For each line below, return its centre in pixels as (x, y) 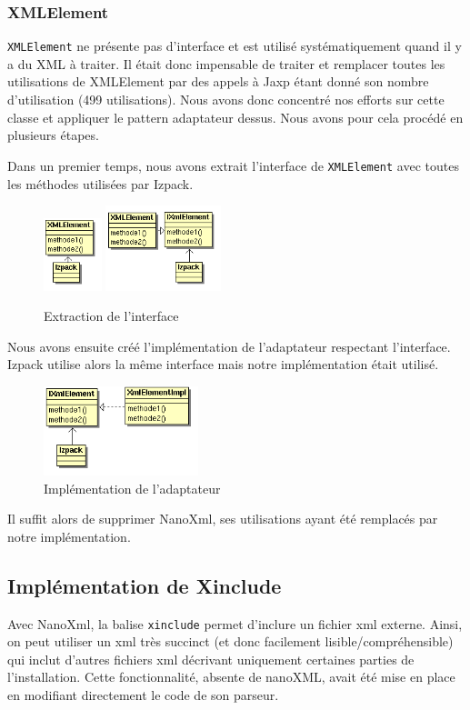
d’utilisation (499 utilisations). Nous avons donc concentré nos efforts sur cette (226, 100)
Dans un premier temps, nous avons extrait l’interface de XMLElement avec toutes (233, 165)
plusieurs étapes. (53, 135)
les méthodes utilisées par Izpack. (100, 183)
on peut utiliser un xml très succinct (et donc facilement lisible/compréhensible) (230, 641)
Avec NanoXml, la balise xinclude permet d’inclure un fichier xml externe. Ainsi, (235, 623)
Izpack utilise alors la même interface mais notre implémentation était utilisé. (223, 364)
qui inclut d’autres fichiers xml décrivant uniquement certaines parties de (211, 659)
